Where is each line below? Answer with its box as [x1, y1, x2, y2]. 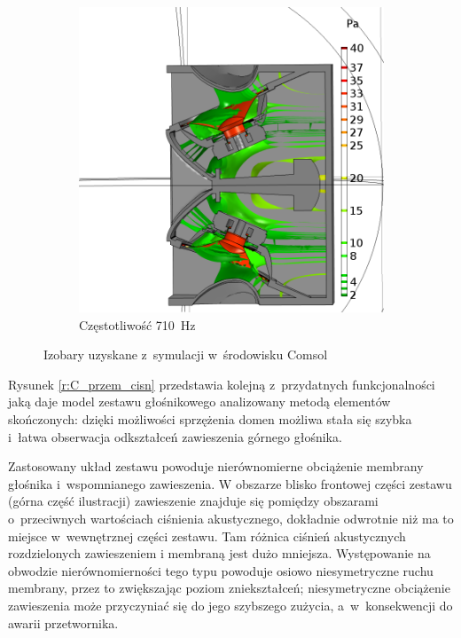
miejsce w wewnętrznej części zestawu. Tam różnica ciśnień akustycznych [8, 526, 406, 545]
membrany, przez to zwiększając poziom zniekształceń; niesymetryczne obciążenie [8, 579, 450, 597]
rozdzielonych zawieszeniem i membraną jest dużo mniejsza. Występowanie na [8, 544, 431, 563]
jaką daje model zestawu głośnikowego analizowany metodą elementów [8, 392, 391, 411]
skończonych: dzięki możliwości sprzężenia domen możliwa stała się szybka [8, 409, 412, 428]
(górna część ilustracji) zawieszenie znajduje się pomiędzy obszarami [8, 492, 379, 510]
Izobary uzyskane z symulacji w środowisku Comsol [43, 345, 328, 364]
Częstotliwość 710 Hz [79, 315, 196, 334]
